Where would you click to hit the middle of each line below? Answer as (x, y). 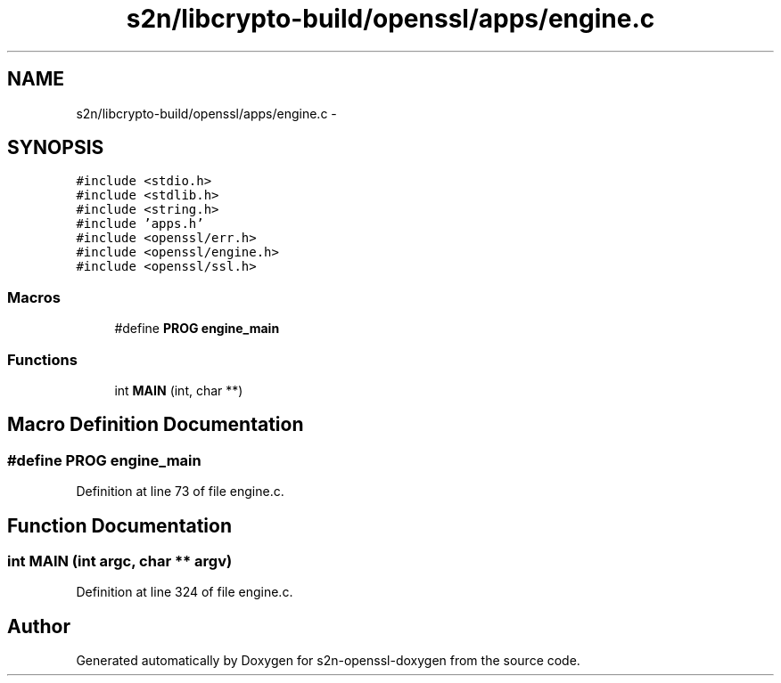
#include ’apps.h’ (140, 224)
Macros (34, 297)
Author (39, 626)
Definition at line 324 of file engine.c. (185, 592)
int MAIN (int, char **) (179, 390)
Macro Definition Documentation (156, 425)
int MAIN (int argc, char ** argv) (120, 561)
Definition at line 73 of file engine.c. (180, 492)
